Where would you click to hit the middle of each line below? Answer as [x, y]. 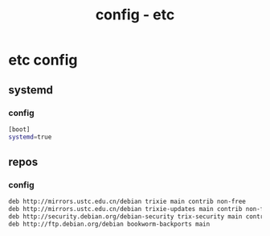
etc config [43, 60]
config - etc [135, 15]
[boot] [19, 129]
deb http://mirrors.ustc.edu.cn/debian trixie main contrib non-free [127, 202]
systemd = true [30, 137]
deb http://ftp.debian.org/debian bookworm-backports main [109, 224]
